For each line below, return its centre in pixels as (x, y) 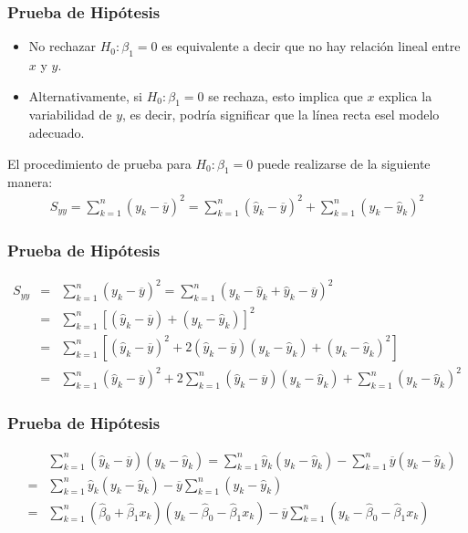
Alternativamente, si (85, 95)
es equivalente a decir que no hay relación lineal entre (311, 46)
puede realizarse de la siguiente (343, 163)
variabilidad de (70, 115)
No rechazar (62, 46)
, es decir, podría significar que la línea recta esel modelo (281, 115)
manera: (30, 182)
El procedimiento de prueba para (99, 163)
